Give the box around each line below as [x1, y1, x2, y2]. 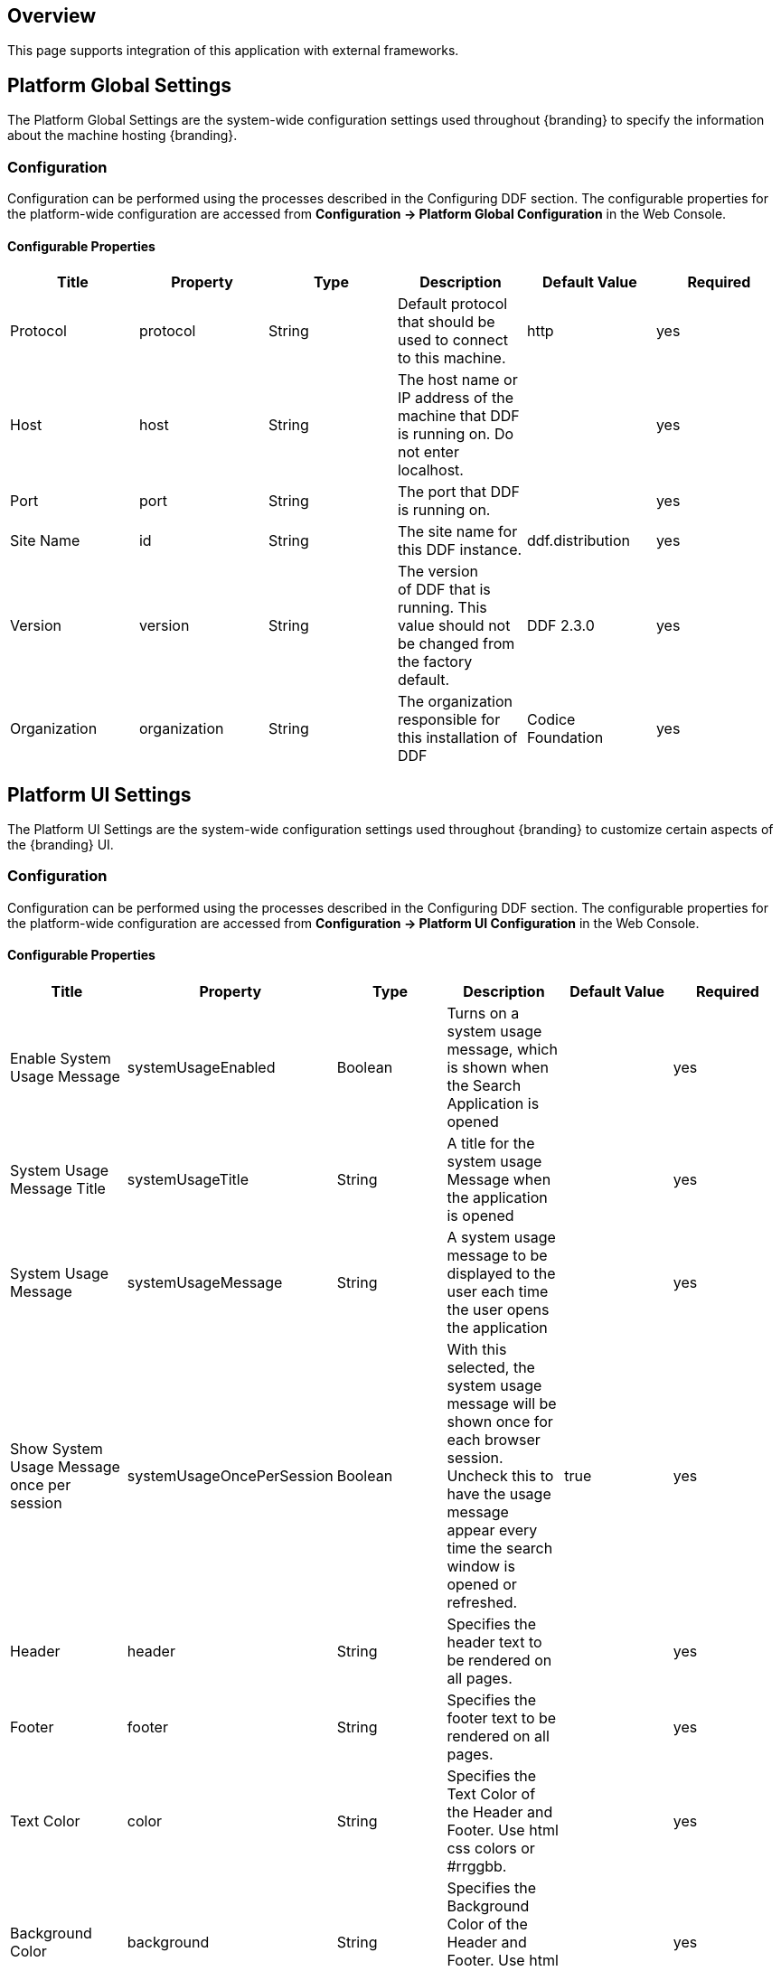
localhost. [397, 461, 464, 480]
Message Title [10, 1179, 106, 1198]
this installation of [397, 728, 518, 747]
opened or [447, 1575, 517, 1594]
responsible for [397, 710, 501, 729]
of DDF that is [397, 580, 491, 599]
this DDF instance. [397, 540, 522, 559]
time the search [447, 1539, 553, 1558]
